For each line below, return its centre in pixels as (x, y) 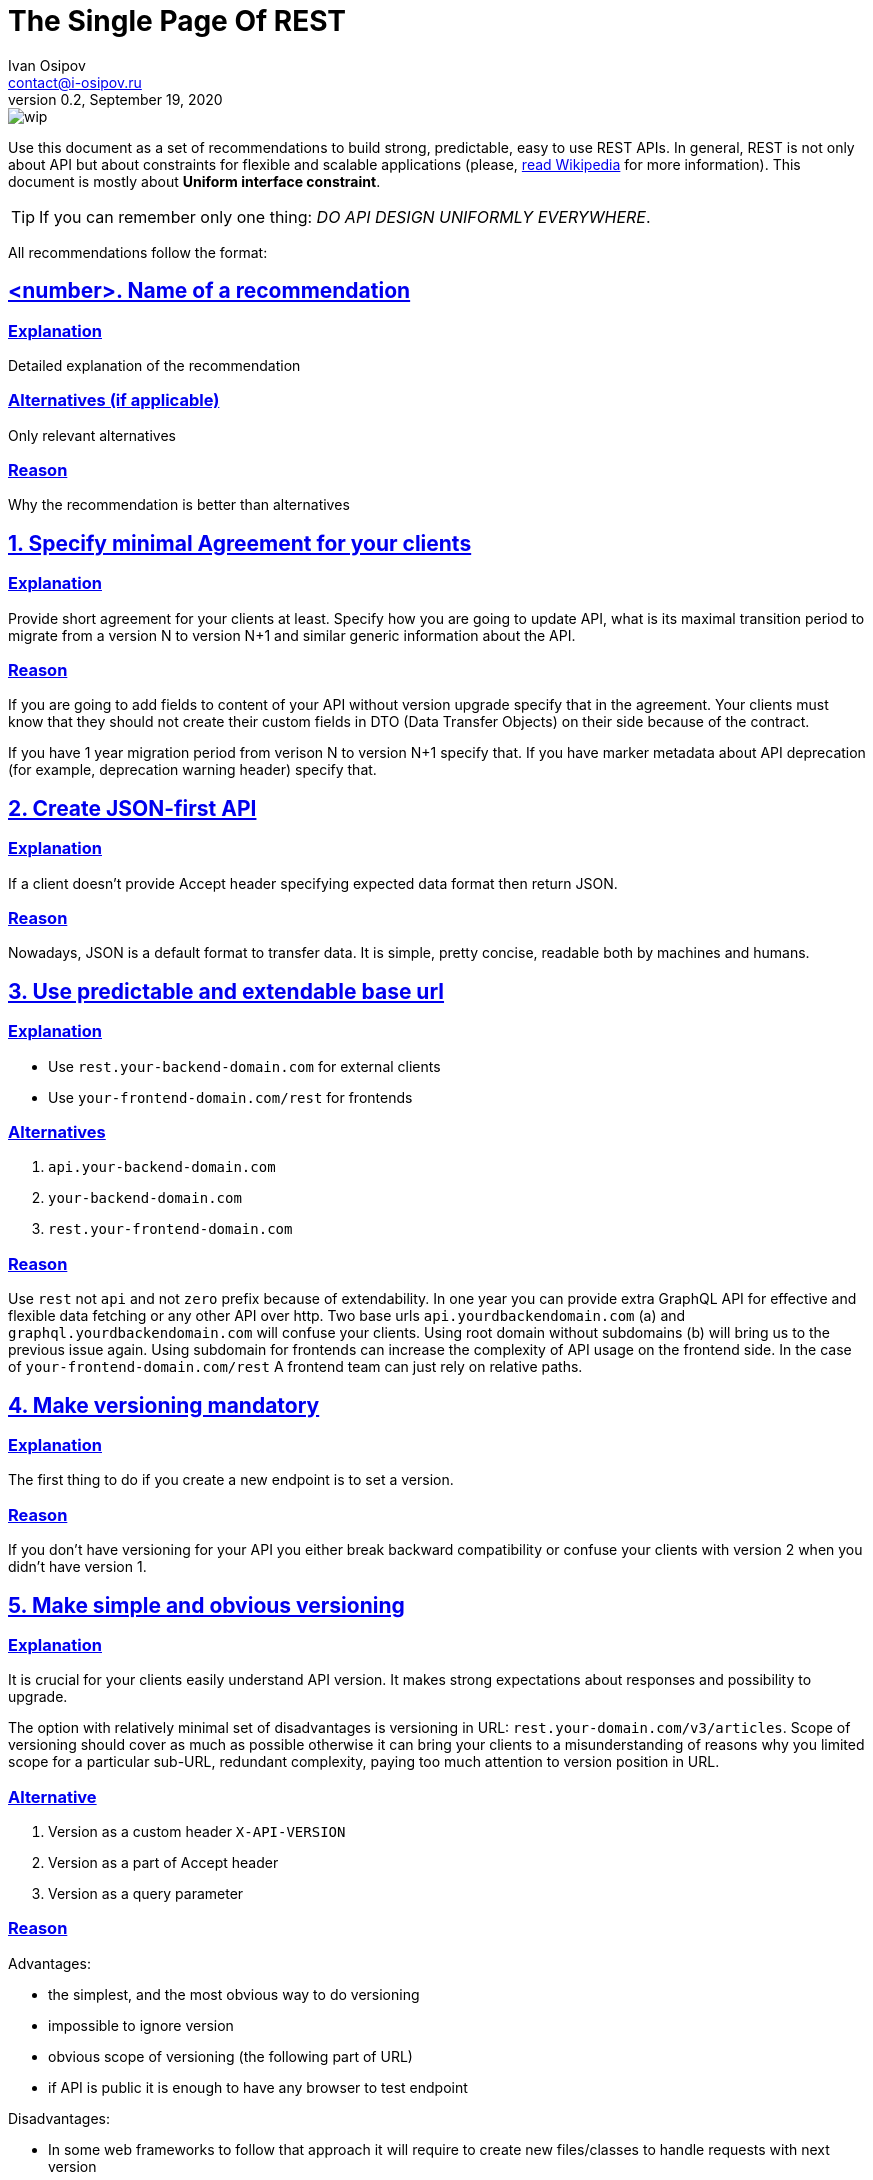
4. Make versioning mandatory (164, 1405)
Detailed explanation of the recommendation (154, 365)
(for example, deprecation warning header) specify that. (192, 770)
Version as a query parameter (146, 1894)
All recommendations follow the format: (138, 252)
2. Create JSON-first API (132, 808)
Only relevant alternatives (92, 435)
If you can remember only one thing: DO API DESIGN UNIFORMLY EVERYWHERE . (345, 216)
